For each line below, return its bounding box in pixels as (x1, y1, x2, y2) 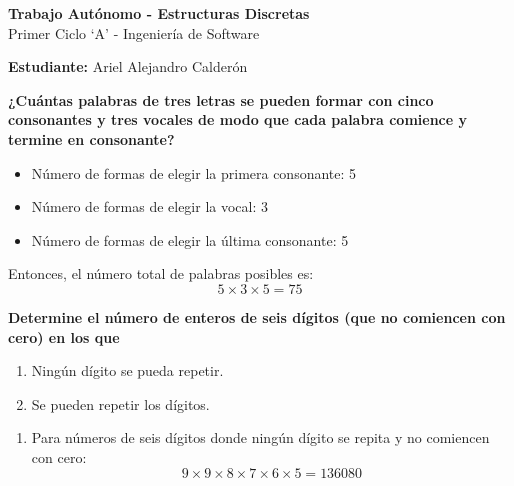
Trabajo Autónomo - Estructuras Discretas (8, 3, 310, 23)
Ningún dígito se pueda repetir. (31, 360, 224, 381)
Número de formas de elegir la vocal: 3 (31, 196, 269, 217)
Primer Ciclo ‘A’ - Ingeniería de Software (8, 22, 260, 43)
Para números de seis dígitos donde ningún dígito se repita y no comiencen (31, 427, 490, 448)
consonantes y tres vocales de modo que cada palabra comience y (8, 109, 468, 130)
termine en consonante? (8, 128, 175, 149)
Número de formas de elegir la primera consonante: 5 (31, 162, 357, 183)
